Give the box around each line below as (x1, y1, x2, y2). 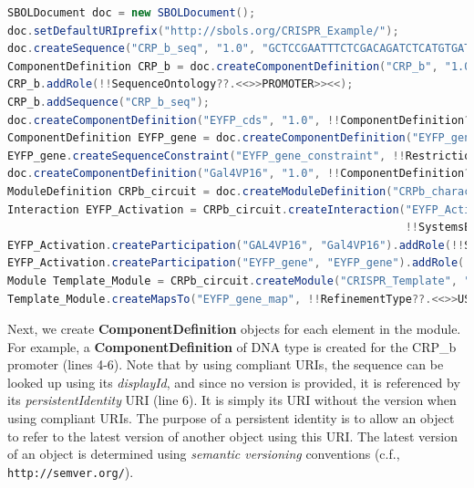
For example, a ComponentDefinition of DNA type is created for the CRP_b (7, 337, 457, 356)
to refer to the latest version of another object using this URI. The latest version (7, 426, 458, 445)
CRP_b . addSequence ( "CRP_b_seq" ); (7, 95, 210, 109)
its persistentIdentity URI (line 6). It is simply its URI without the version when (7, 390, 457, 410)
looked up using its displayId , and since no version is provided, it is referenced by (7, 372, 460, 391)
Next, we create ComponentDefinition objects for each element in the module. (7, 319, 461, 338)
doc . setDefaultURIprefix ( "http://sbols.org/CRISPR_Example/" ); (7, 24, 399, 37)
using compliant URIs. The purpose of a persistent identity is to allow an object (7, 409, 455, 428)
